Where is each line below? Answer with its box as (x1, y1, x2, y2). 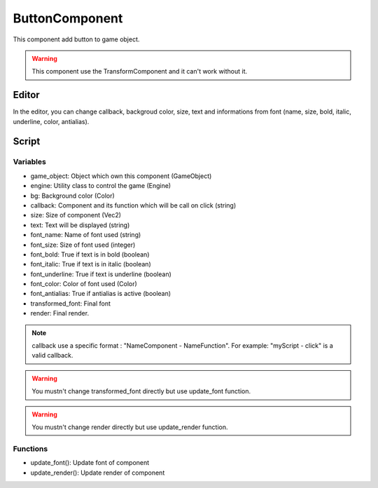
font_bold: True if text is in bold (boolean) (30, 250, 150, 259)
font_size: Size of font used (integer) (30, 240, 136, 249)
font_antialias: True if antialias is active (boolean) (30, 290, 171, 298)
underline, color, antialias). (13, 117, 90, 126)
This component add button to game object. (13, 35, 140, 43)
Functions (13, 444, 48, 454)
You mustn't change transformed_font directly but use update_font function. (31, 387, 251, 395)
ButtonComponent (13, 11, 123, 26)
